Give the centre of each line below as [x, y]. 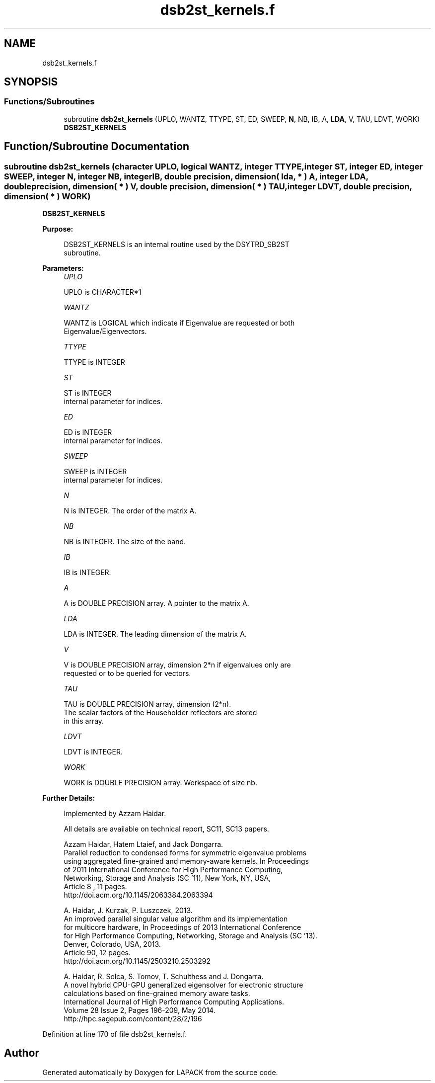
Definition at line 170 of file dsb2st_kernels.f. [115, 1034]
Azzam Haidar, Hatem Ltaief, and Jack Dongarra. [144, 844]
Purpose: [58, 229]
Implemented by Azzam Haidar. [115, 814]
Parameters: [63, 268]
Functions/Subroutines [49, 102]
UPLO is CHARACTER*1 [103, 292]
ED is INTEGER [88, 432]
